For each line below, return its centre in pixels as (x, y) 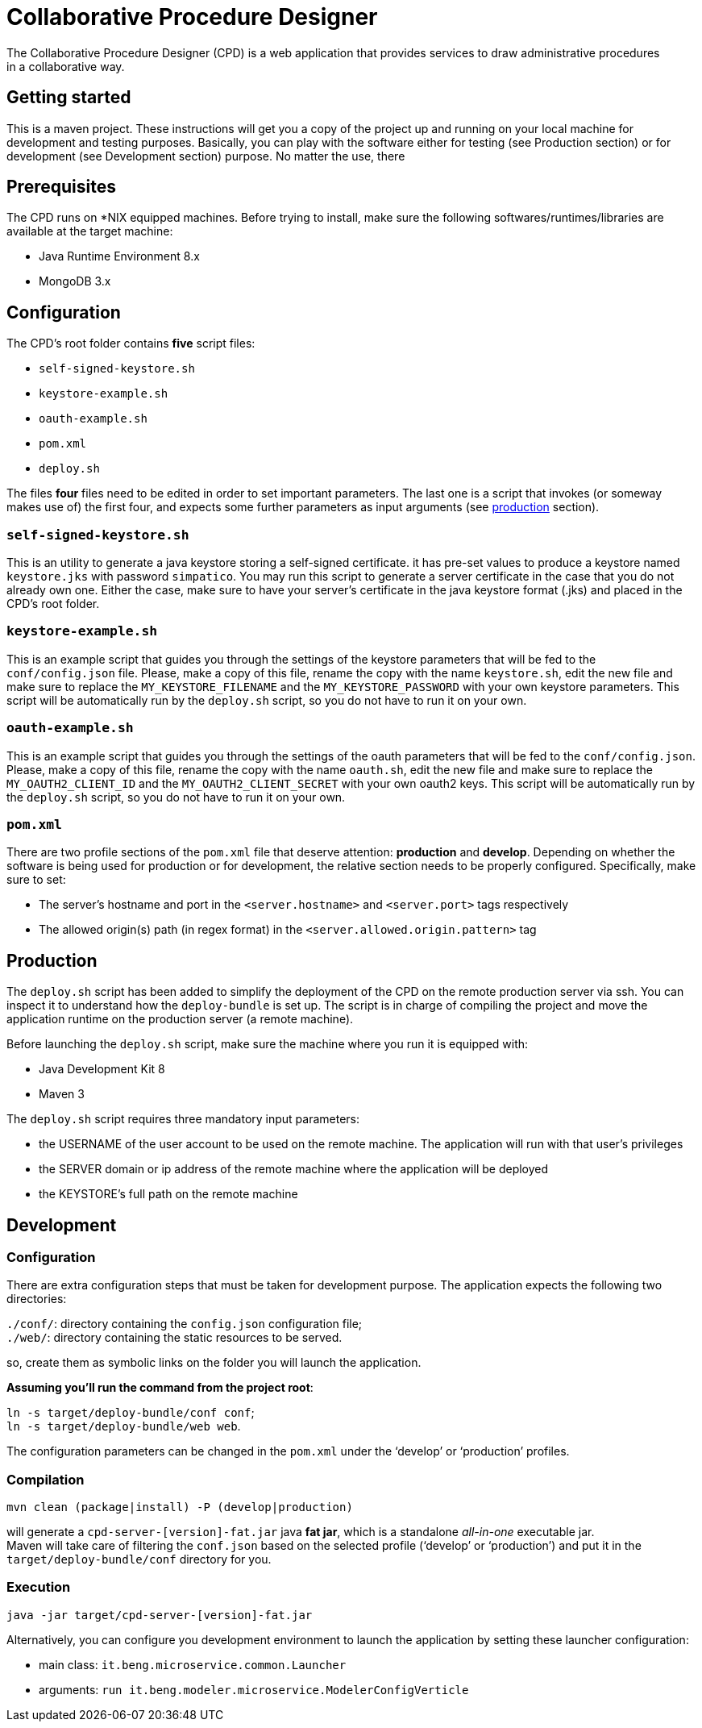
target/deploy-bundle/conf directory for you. (139, 1559)
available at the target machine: (90, 231)
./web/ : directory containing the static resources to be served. (174, 1338)
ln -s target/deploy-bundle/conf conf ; (131, 1413)
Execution (39, 1587)
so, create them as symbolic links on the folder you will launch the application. (214, 1363)
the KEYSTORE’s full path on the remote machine (168, 1194)
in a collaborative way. (66, 66)
